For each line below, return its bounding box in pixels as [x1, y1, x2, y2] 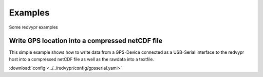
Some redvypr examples [9, 24, 58, 30]
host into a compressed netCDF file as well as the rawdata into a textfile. [9, 56, 154, 62]
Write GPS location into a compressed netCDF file [9, 37, 163, 45]
